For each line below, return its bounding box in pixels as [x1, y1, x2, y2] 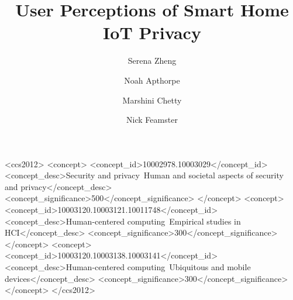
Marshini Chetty [122, 94, 182, 106]
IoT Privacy [103, 20, 201, 44]
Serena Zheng [127, 54, 177, 67]
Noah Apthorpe [124, 74, 180, 86]
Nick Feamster [126, 113, 178, 126]
